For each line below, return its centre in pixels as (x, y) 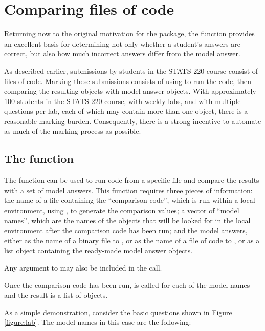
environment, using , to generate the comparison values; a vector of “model (122, 210)
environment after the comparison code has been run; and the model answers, (126, 230)
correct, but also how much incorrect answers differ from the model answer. (122, 54)
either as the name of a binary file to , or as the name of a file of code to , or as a (132, 240)
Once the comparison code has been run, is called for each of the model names (127, 285)
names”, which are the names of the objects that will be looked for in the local (127, 220)
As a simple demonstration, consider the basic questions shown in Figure (118, 312)
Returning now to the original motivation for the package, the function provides (129, 34)
